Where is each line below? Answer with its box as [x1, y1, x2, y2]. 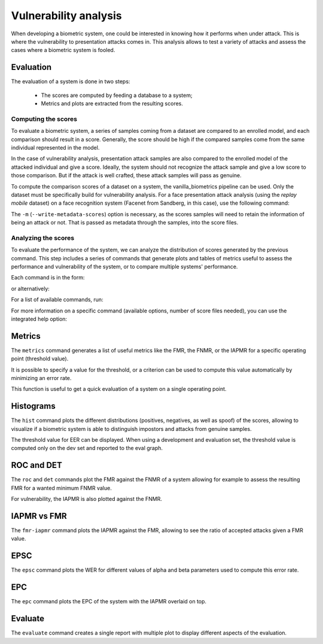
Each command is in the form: [11, 274, 85, 281]
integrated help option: [11, 315, 68, 323]
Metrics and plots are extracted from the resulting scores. [41, 100, 184, 107]
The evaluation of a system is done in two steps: [11, 78, 130, 85]
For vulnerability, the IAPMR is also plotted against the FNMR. [11, 496, 163, 503]
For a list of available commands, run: [11, 296, 104, 303]
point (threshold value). [11, 355, 69, 362]
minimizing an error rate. [11, 375, 72, 382]
